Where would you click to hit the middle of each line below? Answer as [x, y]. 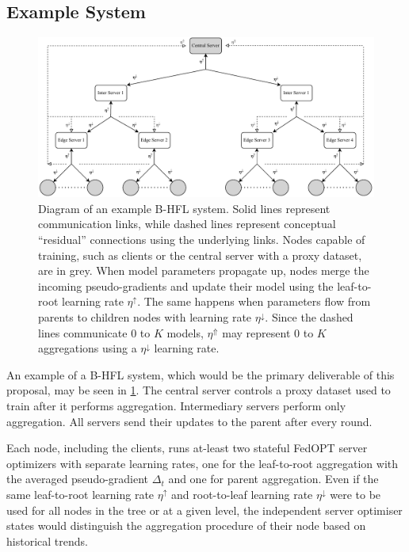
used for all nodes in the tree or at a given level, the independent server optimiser [204, 510]
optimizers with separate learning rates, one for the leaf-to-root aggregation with [203, 463]
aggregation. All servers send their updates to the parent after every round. [189, 421]
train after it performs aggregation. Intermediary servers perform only [176, 405]
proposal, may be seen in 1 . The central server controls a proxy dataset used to [199, 390]
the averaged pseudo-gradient [78, 479]
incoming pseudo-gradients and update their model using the [186, 286]
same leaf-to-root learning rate [80, 494]
